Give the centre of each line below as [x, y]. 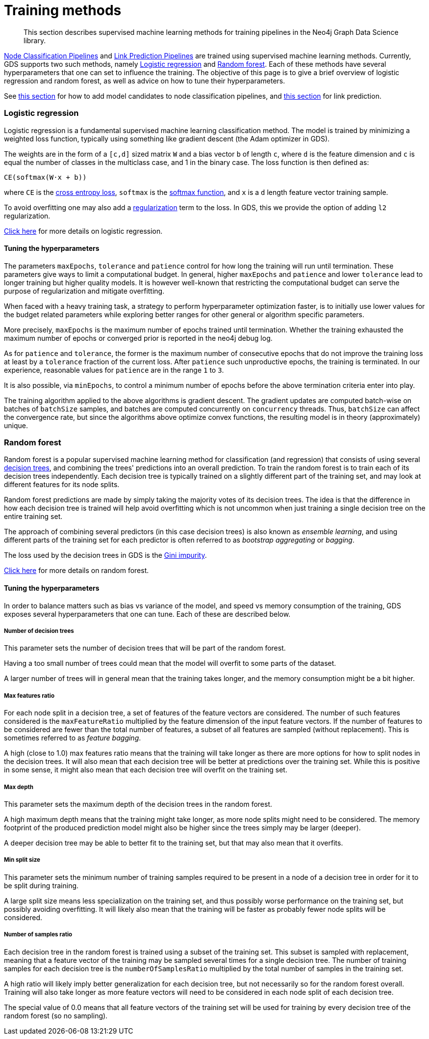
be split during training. [41, 885]
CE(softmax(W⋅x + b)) [45, 177]
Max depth [19, 787]
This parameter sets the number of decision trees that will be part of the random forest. [145, 648]
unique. [16, 425]
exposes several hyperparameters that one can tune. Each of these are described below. [147, 614]
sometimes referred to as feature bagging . [73, 738]
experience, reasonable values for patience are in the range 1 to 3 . [114, 370]
